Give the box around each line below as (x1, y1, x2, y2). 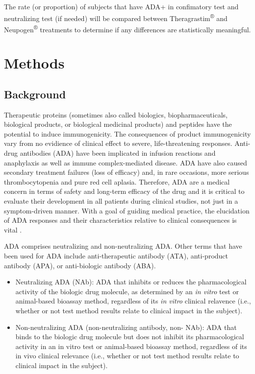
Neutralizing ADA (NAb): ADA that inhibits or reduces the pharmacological (15, 277, 247, 287)
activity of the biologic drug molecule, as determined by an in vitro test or (15, 286, 239, 296)
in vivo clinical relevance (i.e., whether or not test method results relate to (15, 351, 239, 361)
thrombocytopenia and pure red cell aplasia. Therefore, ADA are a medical (4, 176, 230, 187)
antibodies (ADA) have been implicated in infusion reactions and (20, 148, 216, 158)
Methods (4, 53, 65, 73)
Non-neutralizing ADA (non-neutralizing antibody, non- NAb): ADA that (15, 322, 237, 332)
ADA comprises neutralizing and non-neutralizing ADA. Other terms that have (4, 241, 242, 251)
